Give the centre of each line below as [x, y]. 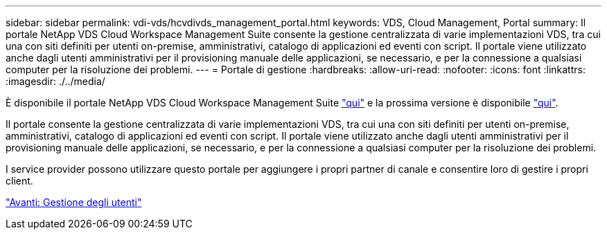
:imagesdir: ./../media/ [55, 81]
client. [19, 181]
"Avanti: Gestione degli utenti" [74, 202]
